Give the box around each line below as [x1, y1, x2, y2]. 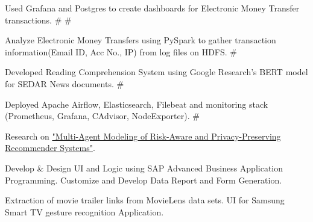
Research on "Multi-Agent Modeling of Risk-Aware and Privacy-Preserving [5, 129, 281, 142]
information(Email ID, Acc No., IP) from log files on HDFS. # [5, 45, 237, 58]
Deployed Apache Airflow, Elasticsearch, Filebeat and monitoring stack [5, 97, 268, 110]
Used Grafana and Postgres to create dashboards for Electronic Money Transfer [5, 2, 300, 14]
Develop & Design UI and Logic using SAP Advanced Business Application [5, 161, 283, 174]
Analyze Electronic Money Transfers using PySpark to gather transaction [5, 34, 276, 46]
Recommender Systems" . [5, 141, 95, 154]
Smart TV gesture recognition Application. [5, 205, 164, 218]
